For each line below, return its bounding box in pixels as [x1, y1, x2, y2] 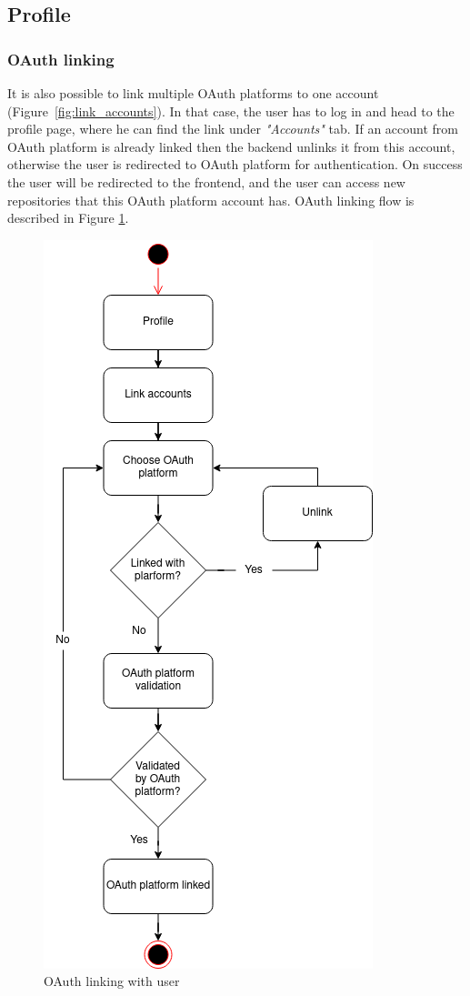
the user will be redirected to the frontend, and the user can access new [7, 172, 405, 191]
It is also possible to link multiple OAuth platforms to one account [7, 84, 379, 102]
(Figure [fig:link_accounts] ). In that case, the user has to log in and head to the [7, 101, 455, 120]
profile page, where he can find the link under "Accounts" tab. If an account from [7, 119, 458, 138]
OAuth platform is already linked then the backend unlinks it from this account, [7, 136, 455, 156]
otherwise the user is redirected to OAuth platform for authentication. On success [7, 155, 463, 174]
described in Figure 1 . [7, 208, 129, 227]
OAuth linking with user [44, 971, 180, 991]
